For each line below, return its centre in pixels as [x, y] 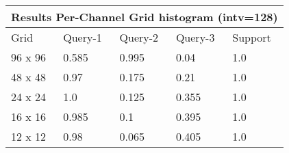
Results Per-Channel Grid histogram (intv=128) [144, 17]
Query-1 [83, 37]
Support [252, 37]
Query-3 [195, 37]
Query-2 [139, 37]
